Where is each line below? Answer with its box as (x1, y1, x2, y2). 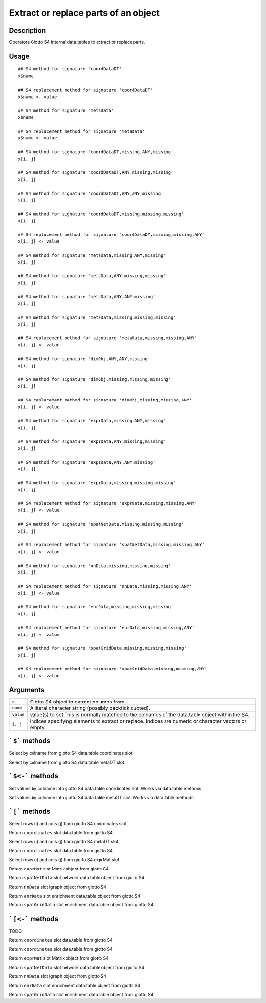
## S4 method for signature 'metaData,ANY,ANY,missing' (18, 294, 156, 300)
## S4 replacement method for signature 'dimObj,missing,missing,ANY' (18, 397, 192, 403)
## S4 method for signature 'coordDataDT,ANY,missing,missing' (18, 170, 174, 175)
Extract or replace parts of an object (9, 7, 160, 18)
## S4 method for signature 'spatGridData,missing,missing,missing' (18, 645, 187, 651)
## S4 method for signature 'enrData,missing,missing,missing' (18, 604, 174, 609)
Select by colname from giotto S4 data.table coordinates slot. (9, 750, 134, 756)
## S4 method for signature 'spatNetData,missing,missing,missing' (18, 521, 184, 527)
